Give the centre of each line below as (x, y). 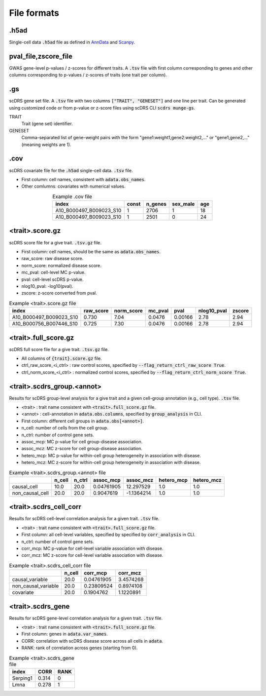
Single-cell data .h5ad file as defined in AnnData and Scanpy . (72, 42)
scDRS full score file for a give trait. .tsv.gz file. (59, 349)
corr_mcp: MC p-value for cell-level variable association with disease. (92, 548)
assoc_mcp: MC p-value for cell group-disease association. (82, 442)
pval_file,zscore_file (41, 56)
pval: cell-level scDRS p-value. (52, 279)
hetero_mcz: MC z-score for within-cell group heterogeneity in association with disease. (111, 463)
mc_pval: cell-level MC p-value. (53, 272)
